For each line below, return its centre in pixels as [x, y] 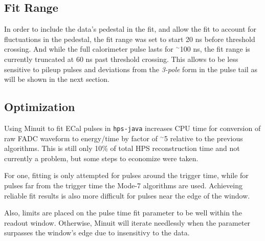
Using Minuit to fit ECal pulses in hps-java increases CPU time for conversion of [132, 128]
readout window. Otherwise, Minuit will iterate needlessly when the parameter [127, 222]
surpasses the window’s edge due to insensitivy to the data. [97, 233]
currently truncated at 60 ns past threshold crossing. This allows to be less [121, 59]
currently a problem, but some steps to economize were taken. [101, 158]
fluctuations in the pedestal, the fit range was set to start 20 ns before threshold [130, 39]
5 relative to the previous [203, 138]
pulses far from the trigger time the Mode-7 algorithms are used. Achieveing [124, 185]
